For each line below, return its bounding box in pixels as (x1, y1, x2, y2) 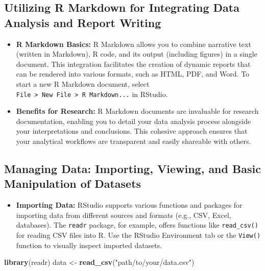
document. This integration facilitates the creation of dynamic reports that (16, 58, 251, 69)
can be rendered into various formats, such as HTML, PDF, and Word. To (16, 68, 250, 79)
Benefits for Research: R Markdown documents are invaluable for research (16, 106, 259, 116)
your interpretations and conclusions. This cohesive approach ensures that (16, 126, 248, 136)
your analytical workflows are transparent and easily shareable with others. (16, 136, 251, 146)
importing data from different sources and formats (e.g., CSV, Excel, (16, 209, 231, 220)
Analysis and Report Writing (4, 14, 161, 30)
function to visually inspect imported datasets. (16, 239, 162, 250)
